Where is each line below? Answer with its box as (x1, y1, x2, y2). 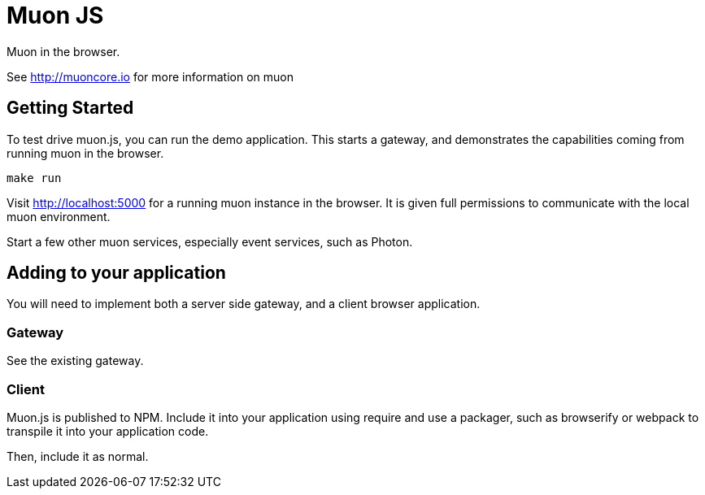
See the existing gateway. (7, 354, 144, 368)
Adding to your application (7, 263, 226, 284)
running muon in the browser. (7, 145, 164, 160)
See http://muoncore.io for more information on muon (7, 69, 294, 84)
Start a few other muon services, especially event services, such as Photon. (7, 234, 413, 249)
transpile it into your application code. (7, 423, 209, 438)
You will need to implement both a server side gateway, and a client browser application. (7, 297, 481, 311)
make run (7, 171, 62, 185)
